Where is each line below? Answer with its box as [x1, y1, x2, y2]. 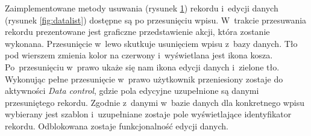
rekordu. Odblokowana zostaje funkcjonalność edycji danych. [5, 119, 228, 132]
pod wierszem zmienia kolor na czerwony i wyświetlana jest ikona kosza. [5, 49, 273, 61]
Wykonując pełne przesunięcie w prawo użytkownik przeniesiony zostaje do [5, 72, 283, 85]
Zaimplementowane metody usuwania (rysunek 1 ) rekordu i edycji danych [5, 2, 278, 14]
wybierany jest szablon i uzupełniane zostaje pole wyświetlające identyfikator [5, 108, 292, 120]
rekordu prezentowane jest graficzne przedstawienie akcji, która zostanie [5, 25, 270, 38]
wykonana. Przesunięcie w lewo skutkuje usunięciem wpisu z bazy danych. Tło [5, 37, 298, 49]
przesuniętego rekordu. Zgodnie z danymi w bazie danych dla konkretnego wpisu [5, 96, 304, 108]
